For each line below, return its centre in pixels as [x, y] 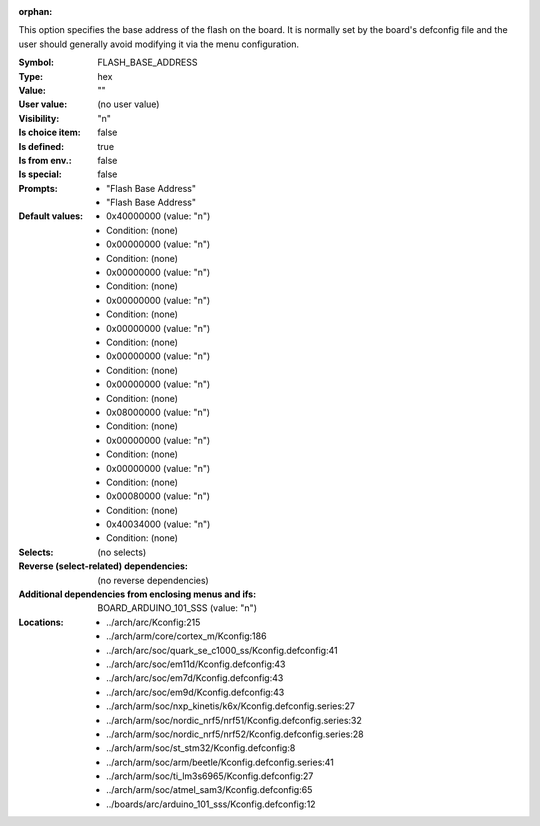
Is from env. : [45, 160]
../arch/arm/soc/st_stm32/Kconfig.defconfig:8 [201, 748]
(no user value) [128, 104]
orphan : [35, 11]
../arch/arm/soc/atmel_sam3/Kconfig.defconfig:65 [209, 790]
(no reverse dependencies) [153, 580]
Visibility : [39, 118]
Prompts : [38, 188]
